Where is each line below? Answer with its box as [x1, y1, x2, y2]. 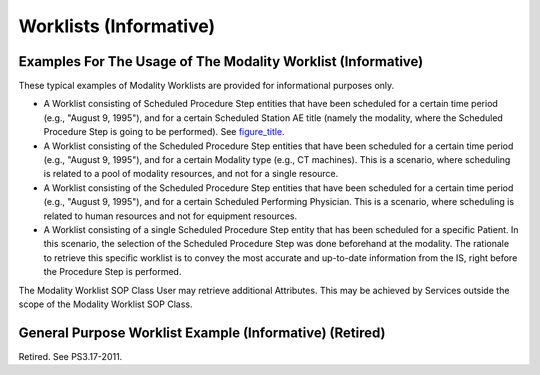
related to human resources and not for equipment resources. [43, 210, 298, 222]
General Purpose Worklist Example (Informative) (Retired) [18, 324, 386, 341]
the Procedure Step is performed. [43, 266, 182, 278]
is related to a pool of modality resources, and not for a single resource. [43, 168, 339, 180]
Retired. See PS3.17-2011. [18, 350, 123, 362]
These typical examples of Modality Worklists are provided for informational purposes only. [18, 80, 395, 92]
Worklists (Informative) [18, 15, 216, 37]
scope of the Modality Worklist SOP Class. [18, 298, 194, 310]
